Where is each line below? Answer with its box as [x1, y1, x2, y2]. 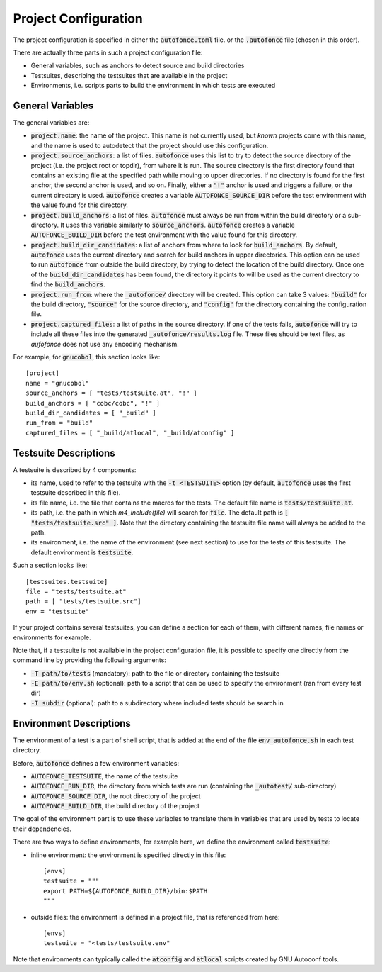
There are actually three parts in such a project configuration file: [13, 48, 203, 57]
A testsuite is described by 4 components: [13, 465, 137, 474]
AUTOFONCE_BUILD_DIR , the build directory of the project [30, 802, 200, 810]
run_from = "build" [25, 419, 93, 427]
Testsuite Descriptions [13, 447, 116, 459]
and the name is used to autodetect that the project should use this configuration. [30, 141, 269, 150]
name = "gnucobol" [25, 379, 90, 387]
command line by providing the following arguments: [13, 656, 166, 664]
